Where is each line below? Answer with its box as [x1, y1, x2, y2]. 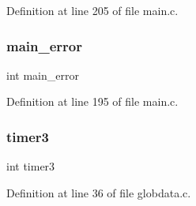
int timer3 [6, 158, 55, 174]
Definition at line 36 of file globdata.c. [6, 184, 191, 200]
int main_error [6, 66, 79, 83]
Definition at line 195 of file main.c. [6, 93, 179, 110]
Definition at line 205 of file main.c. [6, 2, 179, 18]
